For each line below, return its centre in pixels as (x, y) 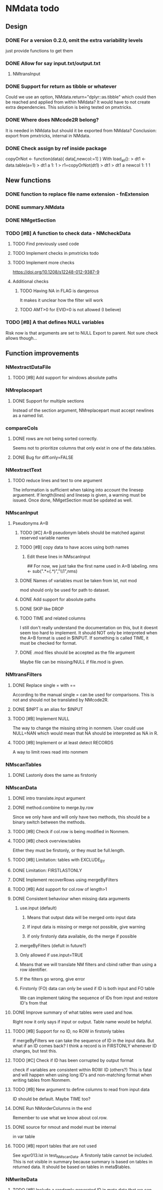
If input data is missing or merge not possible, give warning (86, 927)
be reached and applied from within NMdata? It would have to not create (78, 102)
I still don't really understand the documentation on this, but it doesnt (89, 628)
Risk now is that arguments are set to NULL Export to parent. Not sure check (82, 333)
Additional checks (31, 282)
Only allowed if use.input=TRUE (51, 955)
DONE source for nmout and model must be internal (64, 1127)
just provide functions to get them (39, 50)
